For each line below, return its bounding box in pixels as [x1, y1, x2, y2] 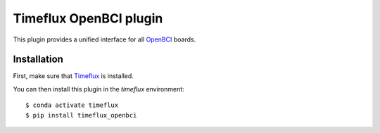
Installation [13, 53, 63, 65]
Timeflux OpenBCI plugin [13, 11, 163, 26]
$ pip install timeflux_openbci [25, 111, 137, 119]
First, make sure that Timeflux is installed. [13, 72, 134, 80]
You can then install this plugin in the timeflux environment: [13, 84, 184, 93]
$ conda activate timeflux [25, 101, 119, 109]
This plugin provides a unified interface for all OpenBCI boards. [13, 35, 196, 44]
